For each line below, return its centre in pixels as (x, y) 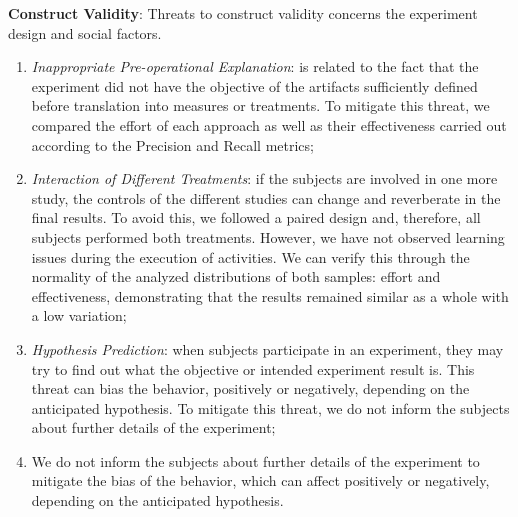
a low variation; (79, 315)
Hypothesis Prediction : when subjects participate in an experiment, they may (267, 348)
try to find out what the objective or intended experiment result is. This (253, 368)
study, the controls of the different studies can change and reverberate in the (266, 197)
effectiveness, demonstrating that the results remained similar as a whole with (270, 295)
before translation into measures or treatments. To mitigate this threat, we (260, 105)
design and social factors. (85, 32)
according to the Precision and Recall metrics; (172, 144)
